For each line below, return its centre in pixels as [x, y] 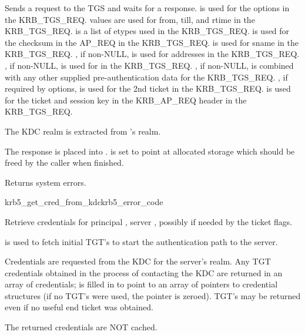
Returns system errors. [46, 182]
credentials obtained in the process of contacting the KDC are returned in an [144, 272]
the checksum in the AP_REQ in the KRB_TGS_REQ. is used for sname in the [152, 42]
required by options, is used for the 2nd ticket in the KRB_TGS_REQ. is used [148, 88]
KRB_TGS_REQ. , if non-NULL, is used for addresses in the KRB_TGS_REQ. [152, 54]
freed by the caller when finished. [64, 163]
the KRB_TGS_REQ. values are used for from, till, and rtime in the [130, 19]
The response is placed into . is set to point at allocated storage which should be [150, 151]
